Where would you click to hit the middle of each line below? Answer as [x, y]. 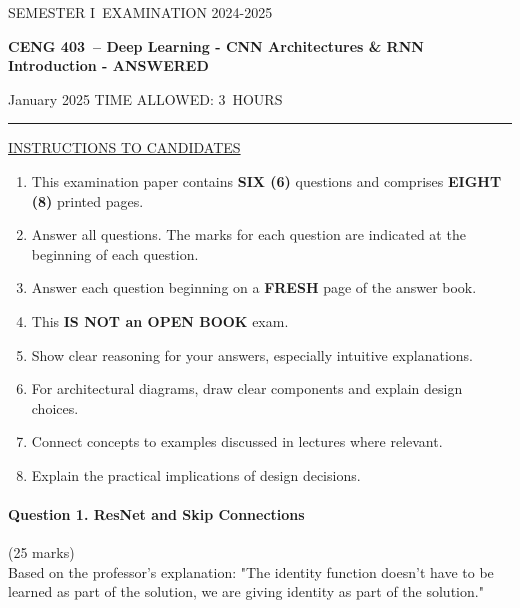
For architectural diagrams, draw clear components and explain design [247, 388]
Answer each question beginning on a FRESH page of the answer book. [254, 287]
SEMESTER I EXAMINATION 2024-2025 [140, 12]
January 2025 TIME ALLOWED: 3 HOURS [145, 98]
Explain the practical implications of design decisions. [196, 474]
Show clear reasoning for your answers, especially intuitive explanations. [252, 354]
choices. [55, 407]
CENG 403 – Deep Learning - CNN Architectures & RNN [216, 45]
